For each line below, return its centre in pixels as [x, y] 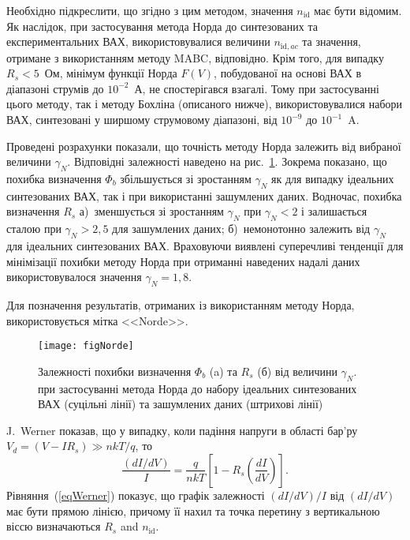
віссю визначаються [54, 526]
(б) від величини [297, 371]
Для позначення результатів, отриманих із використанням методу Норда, [181, 304]
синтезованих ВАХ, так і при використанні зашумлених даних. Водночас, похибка [204, 195]
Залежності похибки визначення [115, 371]
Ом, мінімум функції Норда [111, 73]
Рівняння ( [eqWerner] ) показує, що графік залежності [136, 495]
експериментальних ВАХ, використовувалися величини [138, 41]
